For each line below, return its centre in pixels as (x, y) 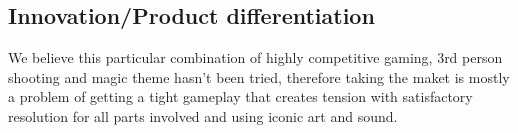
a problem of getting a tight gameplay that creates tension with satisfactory (240, 96)
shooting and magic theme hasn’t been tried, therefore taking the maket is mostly (259, 76)
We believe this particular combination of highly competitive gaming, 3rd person (255, 57)
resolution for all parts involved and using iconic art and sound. (203, 115)
